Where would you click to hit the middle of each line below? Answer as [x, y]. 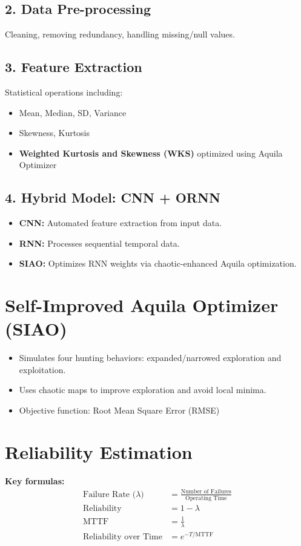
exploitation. [42, 369]
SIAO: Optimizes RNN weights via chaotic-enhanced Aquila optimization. [158, 263]
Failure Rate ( [110, 494]
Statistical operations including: [64, 92]
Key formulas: [35, 480]
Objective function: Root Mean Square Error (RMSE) [119, 410]
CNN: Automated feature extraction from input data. [121, 223]
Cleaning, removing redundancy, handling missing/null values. [120, 34]
